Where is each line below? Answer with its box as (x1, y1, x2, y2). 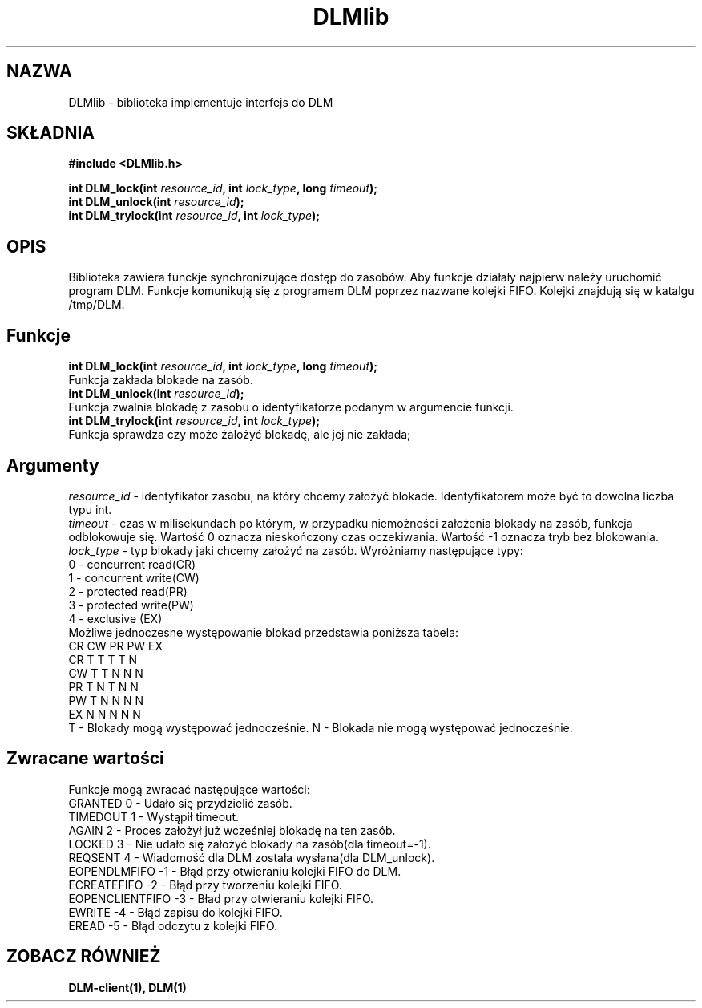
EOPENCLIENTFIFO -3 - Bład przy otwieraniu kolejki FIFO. (68, 891, 374, 905)
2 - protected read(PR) (68, 584, 188, 598)
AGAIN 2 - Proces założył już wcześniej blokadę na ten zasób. (68, 823, 396, 837)
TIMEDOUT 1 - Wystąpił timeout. (68, 809, 239, 824)
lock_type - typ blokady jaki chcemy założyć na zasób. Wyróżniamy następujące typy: (68, 543, 523, 557)
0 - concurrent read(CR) (68, 557, 196, 571)
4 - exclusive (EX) (68, 611, 163, 625)
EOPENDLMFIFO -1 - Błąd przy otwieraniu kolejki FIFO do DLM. (68, 864, 401, 878)
